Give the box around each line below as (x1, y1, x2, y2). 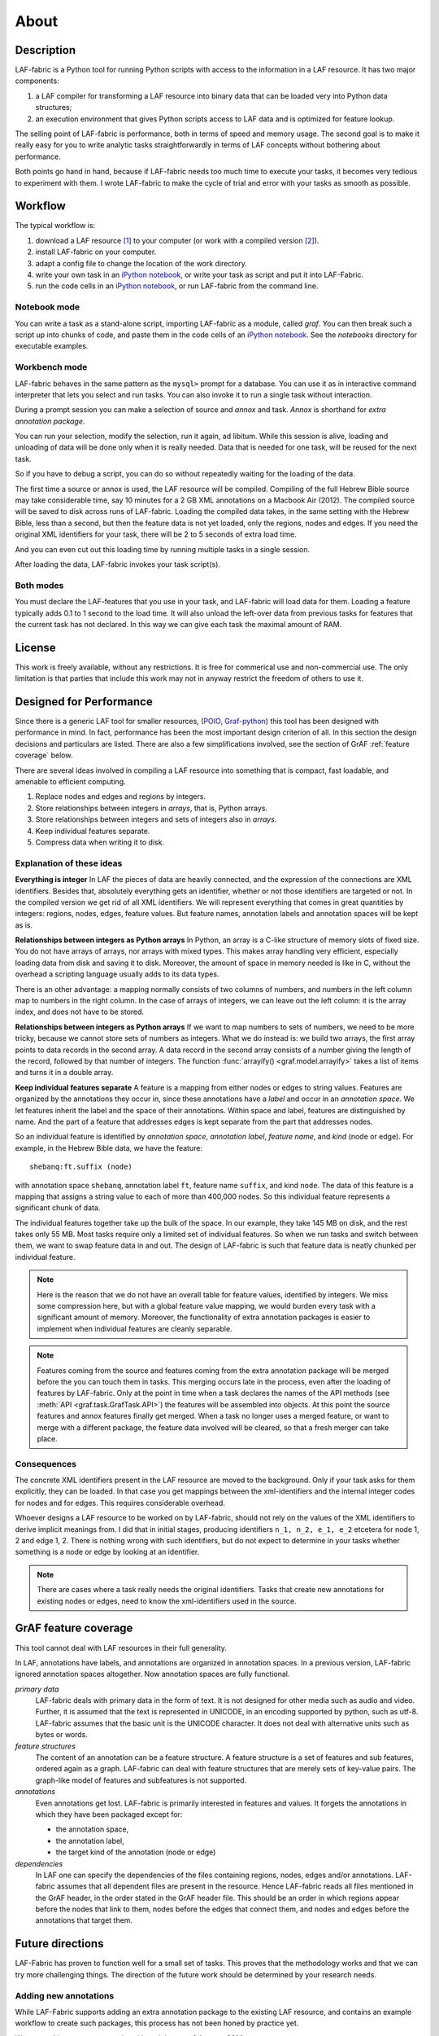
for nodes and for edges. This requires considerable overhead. (15, 1498, 225, 1507)
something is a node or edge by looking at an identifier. (15, 1547, 200, 1557)
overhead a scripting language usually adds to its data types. (15, 969, 219, 979)
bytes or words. (35, 1730, 89, 1740)
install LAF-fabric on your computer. (35, 247, 157, 257)
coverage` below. (15, 750, 73, 761)
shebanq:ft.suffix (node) (29, 1162, 133, 1172)
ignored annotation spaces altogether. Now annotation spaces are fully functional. (15, 1670, 290, 1679)
